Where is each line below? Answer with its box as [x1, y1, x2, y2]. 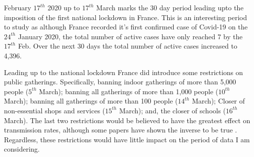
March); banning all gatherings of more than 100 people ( [4, 96, 178, 106]
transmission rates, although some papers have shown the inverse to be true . [4, 125, 237, 135]
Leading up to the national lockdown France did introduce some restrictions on [4, 67, 243, 77]
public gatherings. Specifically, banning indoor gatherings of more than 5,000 [4, 77, 236, 87]
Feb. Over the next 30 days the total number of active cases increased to [18, 41, 237, 51]
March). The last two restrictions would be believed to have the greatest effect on [4, 115, 251, 125]
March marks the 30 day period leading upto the [96, 2, 244, 12]
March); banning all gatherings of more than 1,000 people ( [39, 86, 218, 96]
